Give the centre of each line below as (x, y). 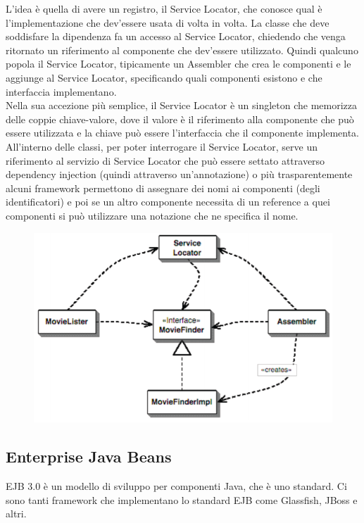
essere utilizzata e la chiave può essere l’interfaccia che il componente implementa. (182, 133)
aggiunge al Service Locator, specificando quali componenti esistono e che (164, 77)
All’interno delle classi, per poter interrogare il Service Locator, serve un (162, 146)
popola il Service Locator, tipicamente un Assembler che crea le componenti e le (178, 64)
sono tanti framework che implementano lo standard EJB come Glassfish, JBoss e (182, 499)
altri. (16, 513)
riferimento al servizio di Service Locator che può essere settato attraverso (165, 160)
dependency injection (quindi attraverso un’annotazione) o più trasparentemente (179, 174)
